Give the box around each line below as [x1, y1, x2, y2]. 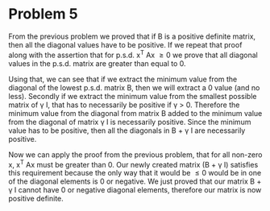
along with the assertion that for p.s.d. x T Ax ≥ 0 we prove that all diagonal [8, 48, 258, 60]
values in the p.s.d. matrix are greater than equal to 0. [8, 58, 187, 68]
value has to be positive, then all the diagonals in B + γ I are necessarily [8, 126, 246, 135]
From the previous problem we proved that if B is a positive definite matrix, [8, 31, 256, 41]
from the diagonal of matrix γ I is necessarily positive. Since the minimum [8, 117, 251, 126]
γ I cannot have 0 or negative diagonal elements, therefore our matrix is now [8, 185, 262, 195]
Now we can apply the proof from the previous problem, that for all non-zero [8, 150, 263, 159]
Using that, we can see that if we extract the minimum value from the [8, 74, 238, 84]
